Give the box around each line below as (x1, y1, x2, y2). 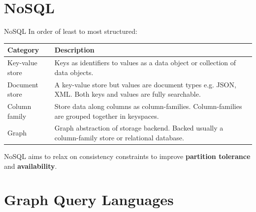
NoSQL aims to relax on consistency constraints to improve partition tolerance (4, 151, 251, 161)
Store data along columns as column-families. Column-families (54, 101, 242, 111)
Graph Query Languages (4, 189, 174, 210)
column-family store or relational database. (54, 132, 184, 142)
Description (54, 45, 95, 55)
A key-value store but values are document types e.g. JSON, (54, 79, 236, 89)
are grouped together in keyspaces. (54, 110, 159, 121)
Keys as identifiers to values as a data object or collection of (54, 57, 236, 68)
